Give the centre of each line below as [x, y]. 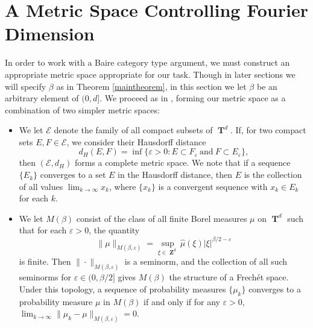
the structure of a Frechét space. [229, 277]
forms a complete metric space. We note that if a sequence [182, 162]
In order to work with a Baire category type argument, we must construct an [147, 62]
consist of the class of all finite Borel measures [162, 218]
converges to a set [73, 175]
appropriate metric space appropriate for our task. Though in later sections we [150, 74]
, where [122, 186]
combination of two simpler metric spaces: [82, 109]
